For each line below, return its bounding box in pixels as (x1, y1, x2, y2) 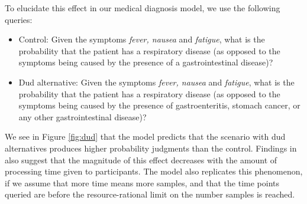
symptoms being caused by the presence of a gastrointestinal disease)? (18, 56, 273, 68)
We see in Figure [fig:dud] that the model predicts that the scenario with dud (5, 130, 286, 143)
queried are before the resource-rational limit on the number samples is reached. (5, 188, 295, 200)
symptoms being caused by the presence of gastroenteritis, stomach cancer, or (18, 99, 300, 111)
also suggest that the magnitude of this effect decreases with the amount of (5, 153, 277, 166)
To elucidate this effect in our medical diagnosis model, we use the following (5, 2, 280, 14)
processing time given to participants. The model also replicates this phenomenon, (5, 165, 303, 177)
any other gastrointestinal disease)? (18, 110, 147, 123)
